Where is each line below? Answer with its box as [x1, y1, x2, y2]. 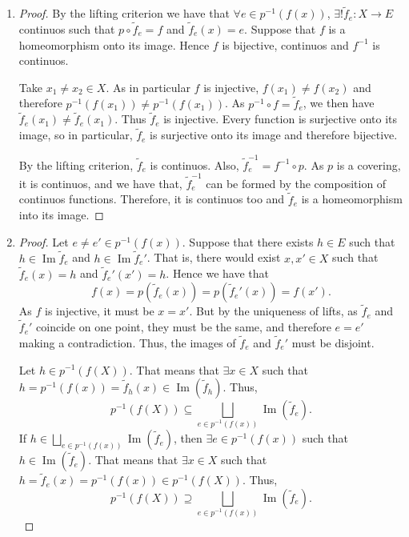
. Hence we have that [166, 265, 270, 282]
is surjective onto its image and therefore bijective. [150, 126, 398, 143]
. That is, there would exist [146, 249, 281, 266]
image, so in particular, [18, 126, 133, 143]
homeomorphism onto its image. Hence [18, 36, 210, 53]
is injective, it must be [45, 303, 154, 319]
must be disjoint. [291, 334, 375, 351]
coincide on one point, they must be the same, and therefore [36, 319, 331, 335]
